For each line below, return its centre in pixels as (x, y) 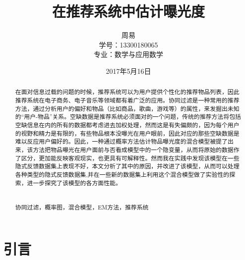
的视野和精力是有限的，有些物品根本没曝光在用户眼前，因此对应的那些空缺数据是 (127, 133)
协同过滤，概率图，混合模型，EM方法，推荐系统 (82, 207)
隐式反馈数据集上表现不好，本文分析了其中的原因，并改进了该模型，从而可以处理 (127, 166)
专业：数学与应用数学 (128, 54)
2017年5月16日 (128, 71)
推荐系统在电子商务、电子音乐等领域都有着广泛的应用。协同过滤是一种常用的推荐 (127, 100)
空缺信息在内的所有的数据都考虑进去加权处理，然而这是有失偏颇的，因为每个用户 (127, 125)
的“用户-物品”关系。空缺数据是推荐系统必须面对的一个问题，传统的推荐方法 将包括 (128, 117)
